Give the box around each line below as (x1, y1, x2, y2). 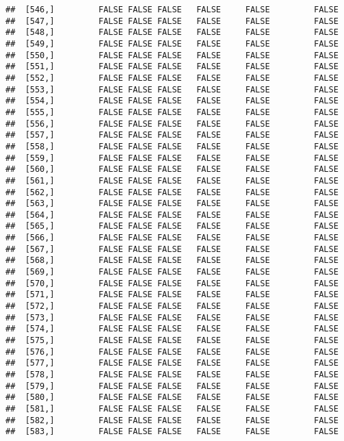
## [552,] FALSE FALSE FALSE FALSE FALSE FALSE (5, 73, 339, 83)
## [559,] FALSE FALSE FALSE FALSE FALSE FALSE (5, 153, 339, 163)
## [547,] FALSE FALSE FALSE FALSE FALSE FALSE (5, 16, 339, 26)
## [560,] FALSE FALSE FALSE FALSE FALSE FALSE (5, 164, 339, 175)
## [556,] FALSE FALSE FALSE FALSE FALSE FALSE (5, 118, 339, 129)
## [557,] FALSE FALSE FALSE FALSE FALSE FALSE (5, 130, 339, 140)
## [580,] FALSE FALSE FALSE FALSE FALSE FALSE (5, 392, 339, 403)
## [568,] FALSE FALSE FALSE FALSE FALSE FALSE (5, 255, 339, 266)
